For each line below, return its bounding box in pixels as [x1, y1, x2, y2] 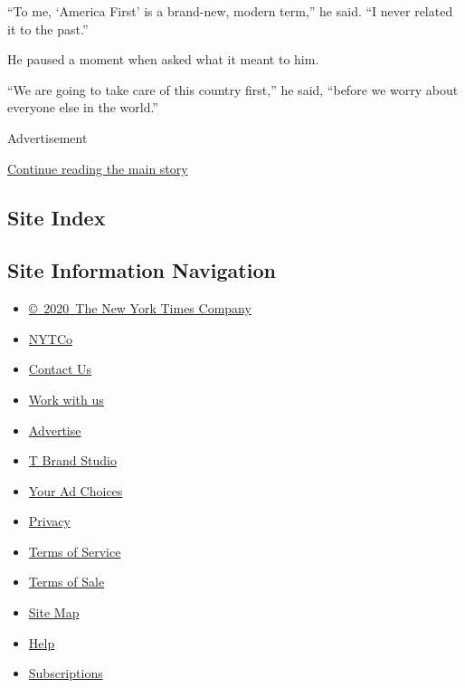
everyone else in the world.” [7, 98, 158, 117]
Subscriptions [28, 664, 103, 683]
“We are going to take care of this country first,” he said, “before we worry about [7, 80, 459, 99]
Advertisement [7, 128, 88, 147]
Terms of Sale [28, 572, 105, 591]
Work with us [28, 389, 104, 408]
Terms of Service [28, 541, 121, 560]
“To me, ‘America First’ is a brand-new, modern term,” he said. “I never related [7, 2, 453, 20]
